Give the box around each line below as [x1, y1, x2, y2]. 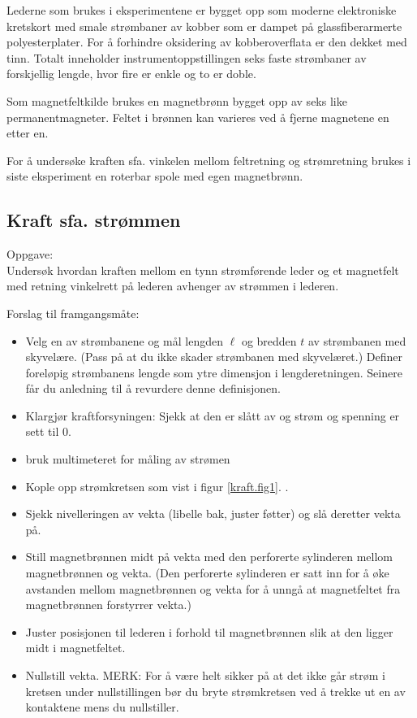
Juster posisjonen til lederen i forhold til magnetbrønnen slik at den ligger [25, 623, 393, 640]
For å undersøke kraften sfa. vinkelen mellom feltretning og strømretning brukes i [6, 151, 411, 168]
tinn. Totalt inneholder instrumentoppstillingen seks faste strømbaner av [6, 49, 367, 66]
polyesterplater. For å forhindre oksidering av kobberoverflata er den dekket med [6, 33, 407, 50]
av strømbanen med [307, 332, 406, 349]
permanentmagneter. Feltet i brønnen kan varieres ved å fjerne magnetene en [6, 108, 389, 125]
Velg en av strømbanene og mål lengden [25, 332, 223, 349]
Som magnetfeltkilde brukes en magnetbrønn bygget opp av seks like [6, 92, 347, 109]
